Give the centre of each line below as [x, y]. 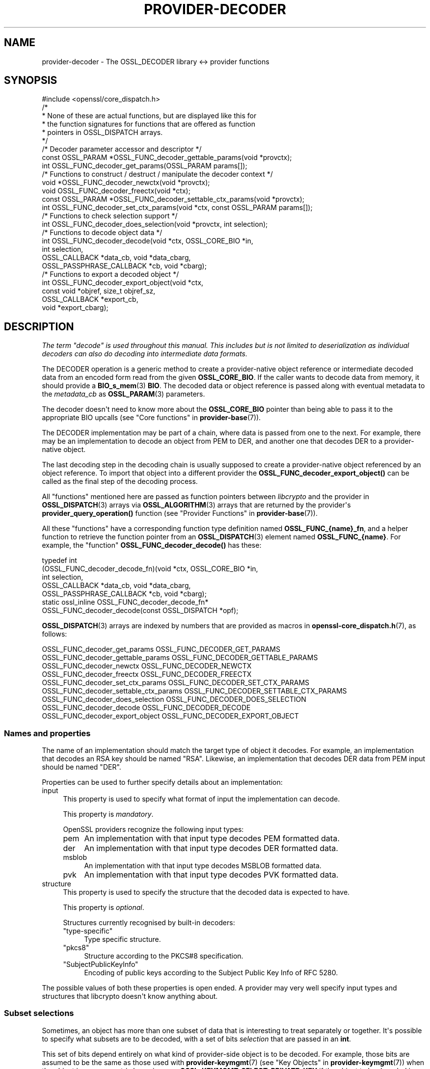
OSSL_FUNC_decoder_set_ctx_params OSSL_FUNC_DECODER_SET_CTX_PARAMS [176, 683]
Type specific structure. [122, 939]
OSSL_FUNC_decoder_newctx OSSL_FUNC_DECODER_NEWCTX [147, 666]
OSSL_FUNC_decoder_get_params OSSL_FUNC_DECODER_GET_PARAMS [161, 649]
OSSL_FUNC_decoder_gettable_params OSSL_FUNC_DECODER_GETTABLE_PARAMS [180, 658]
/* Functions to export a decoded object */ [110, 274]
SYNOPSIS [31, 80]
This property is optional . [104, 908]
